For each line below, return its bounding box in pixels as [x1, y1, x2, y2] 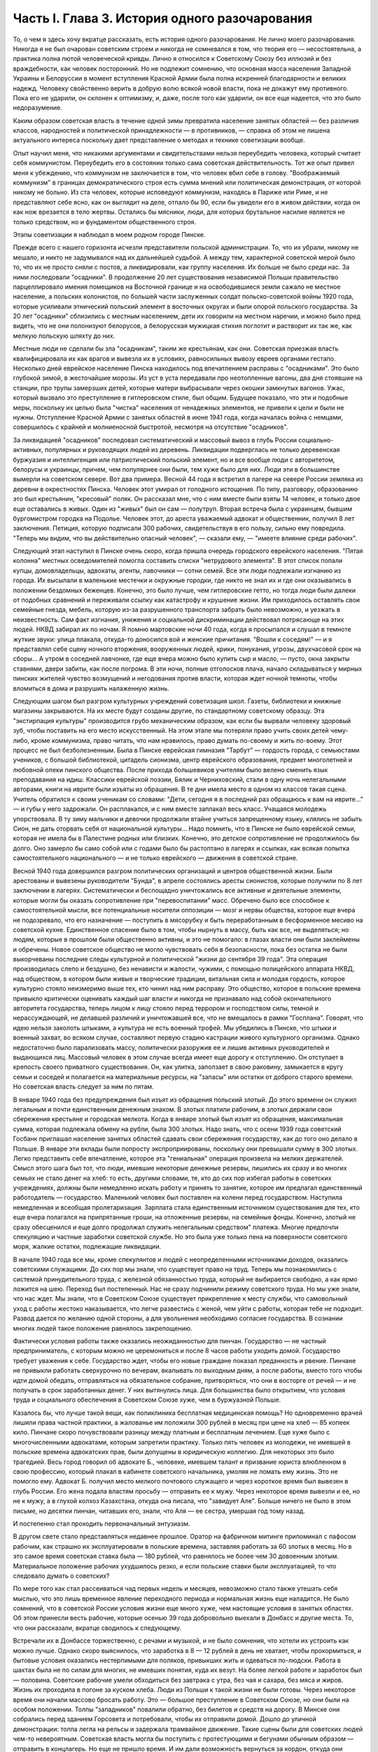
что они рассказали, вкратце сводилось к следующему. [13, 1623, 182, 1632]
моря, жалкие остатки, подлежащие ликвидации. [13, 1243, 161, 1251]
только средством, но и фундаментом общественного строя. [13, 217, 197, 226]
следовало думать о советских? [13, 1571, 110, 1580]
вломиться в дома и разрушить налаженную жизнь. [13, 684, 169, 692]
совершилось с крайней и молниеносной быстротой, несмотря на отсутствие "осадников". [13, 423, 288, 431]
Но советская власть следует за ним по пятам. [13, 1083, 154, 1091]
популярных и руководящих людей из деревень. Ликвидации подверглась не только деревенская [44, 446, 340, 454]
